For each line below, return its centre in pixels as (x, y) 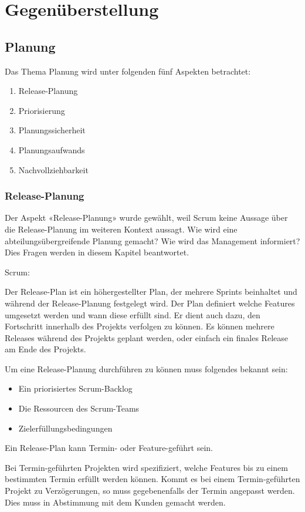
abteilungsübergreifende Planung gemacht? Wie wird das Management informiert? (152, 240)
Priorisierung (42, 110)
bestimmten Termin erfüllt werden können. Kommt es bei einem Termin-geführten (152, 479)
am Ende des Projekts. (45, 349)
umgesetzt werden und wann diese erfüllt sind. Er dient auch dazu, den (133, 314)
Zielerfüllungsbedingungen (65, 428)
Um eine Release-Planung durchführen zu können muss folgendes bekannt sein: (146, 368)
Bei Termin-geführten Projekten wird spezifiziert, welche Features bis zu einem (146, 467)
